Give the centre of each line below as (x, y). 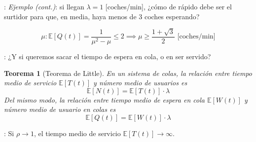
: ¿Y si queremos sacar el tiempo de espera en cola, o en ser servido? (108, 56)
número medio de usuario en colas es (60, 109)
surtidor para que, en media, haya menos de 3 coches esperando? (102, 16)
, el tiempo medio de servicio (77, 133)
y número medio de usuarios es (140, 83)
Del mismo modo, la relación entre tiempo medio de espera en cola (104, 99)
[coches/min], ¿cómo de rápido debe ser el (168, 6)
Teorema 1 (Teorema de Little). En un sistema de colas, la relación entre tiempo (128, 73)
